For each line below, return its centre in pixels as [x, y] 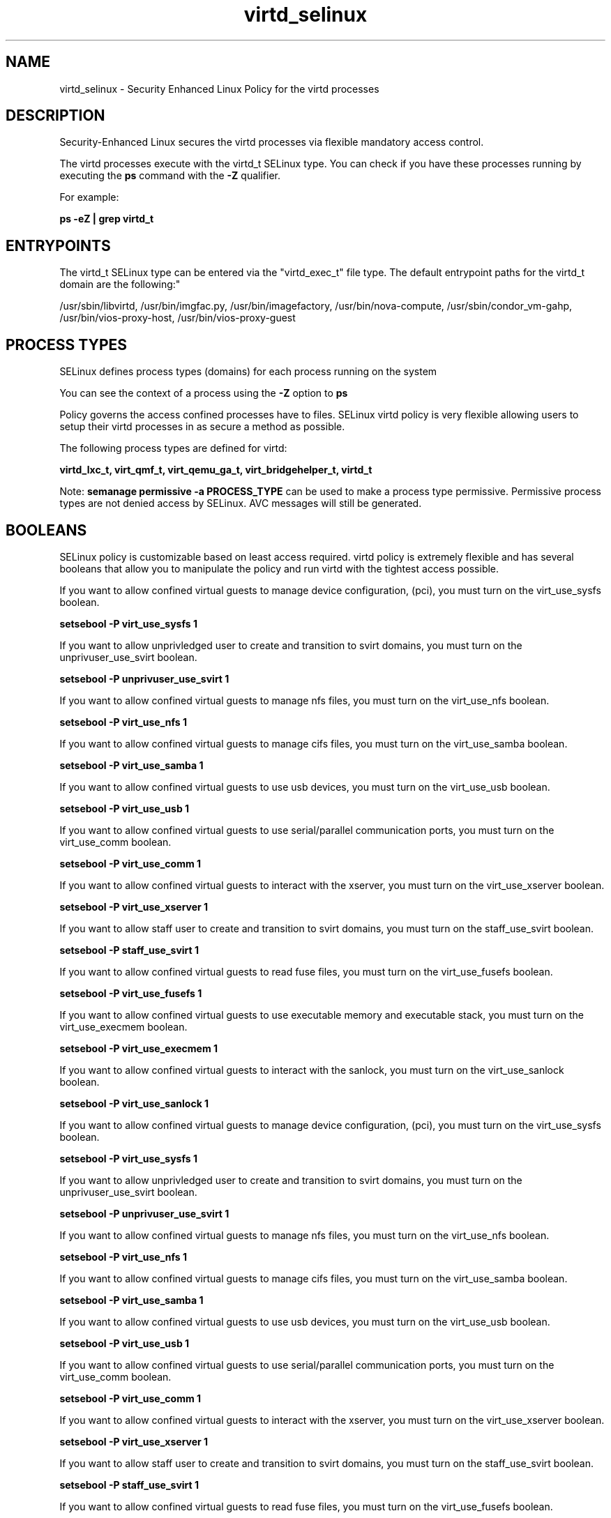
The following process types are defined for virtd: [173, 448]
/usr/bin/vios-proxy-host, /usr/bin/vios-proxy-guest [178, 318]
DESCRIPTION [55, 116]
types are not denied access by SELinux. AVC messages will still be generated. [241, 503]
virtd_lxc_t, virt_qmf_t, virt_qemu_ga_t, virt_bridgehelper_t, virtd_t [216, 470]
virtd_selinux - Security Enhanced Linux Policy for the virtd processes [219, 89]
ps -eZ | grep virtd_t [107, 219]
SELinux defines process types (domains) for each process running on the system [248, 372]
